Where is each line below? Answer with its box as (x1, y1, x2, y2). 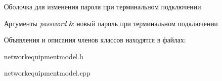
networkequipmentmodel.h (4, 51, 84, 61)
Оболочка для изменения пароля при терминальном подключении (4, 1, 201, 11)
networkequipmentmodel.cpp (4, 68, 90, 78)
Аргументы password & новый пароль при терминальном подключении (4, 18, 218, 28)
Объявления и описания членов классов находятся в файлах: (4, 35, 186, 45)
